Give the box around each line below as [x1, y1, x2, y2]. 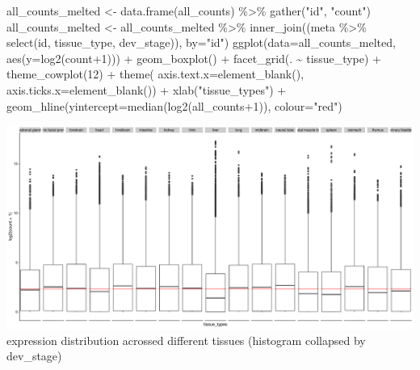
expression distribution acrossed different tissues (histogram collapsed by [6, 331, 366, 348]
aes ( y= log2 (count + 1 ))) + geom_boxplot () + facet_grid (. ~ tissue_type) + [6, 49, 382, 66]
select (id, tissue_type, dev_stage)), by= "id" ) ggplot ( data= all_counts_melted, [6, 34, 396, 51]
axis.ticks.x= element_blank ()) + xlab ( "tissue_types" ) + [6, 81, 287, 98]
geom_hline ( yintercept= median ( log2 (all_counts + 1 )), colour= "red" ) [6, 97, 342, 114]
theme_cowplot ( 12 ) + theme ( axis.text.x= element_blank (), [6, 65, 304, 82]
